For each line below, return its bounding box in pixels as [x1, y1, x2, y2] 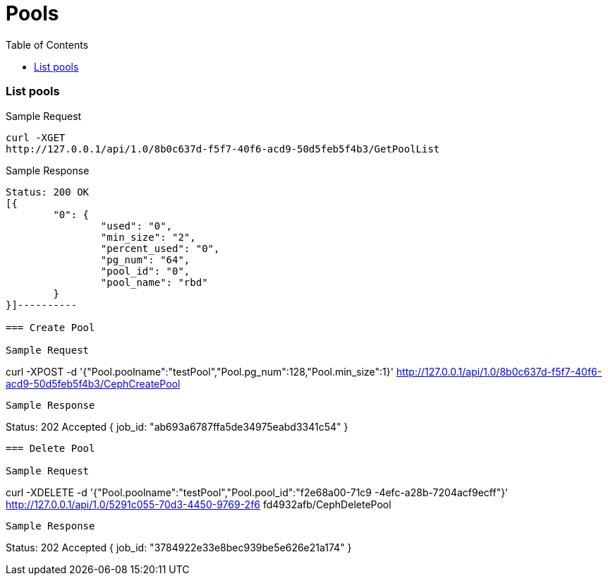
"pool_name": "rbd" [100, 276, 208, 288]
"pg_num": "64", [100, 253, 190, 265]
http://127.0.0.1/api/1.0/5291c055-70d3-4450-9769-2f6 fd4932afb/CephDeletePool [6, 498, 391, 510]
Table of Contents [6, 38, 89, 51]
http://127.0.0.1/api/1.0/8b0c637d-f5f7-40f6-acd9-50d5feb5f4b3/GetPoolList [6, 143, 440, 155]
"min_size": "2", [100, 231, 196, 243]
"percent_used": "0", [100, 242, 220, 254]
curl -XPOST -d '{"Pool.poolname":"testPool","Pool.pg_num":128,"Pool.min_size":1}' [6, 365, 394, 378]
